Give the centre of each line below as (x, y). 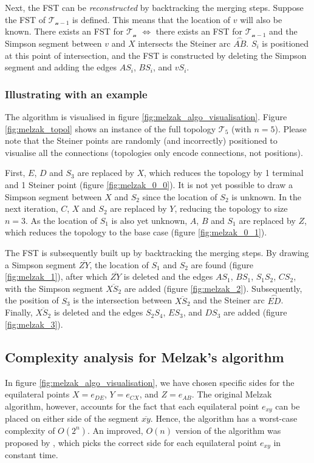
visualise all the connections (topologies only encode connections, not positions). (154, 152)
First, (15, 173)
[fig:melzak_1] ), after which (56, 276)
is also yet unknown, (149, 220)
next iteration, (32, 208)
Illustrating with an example (76, 94)
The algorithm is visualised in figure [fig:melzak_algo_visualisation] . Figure (146, 117)
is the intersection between (123, 300)
